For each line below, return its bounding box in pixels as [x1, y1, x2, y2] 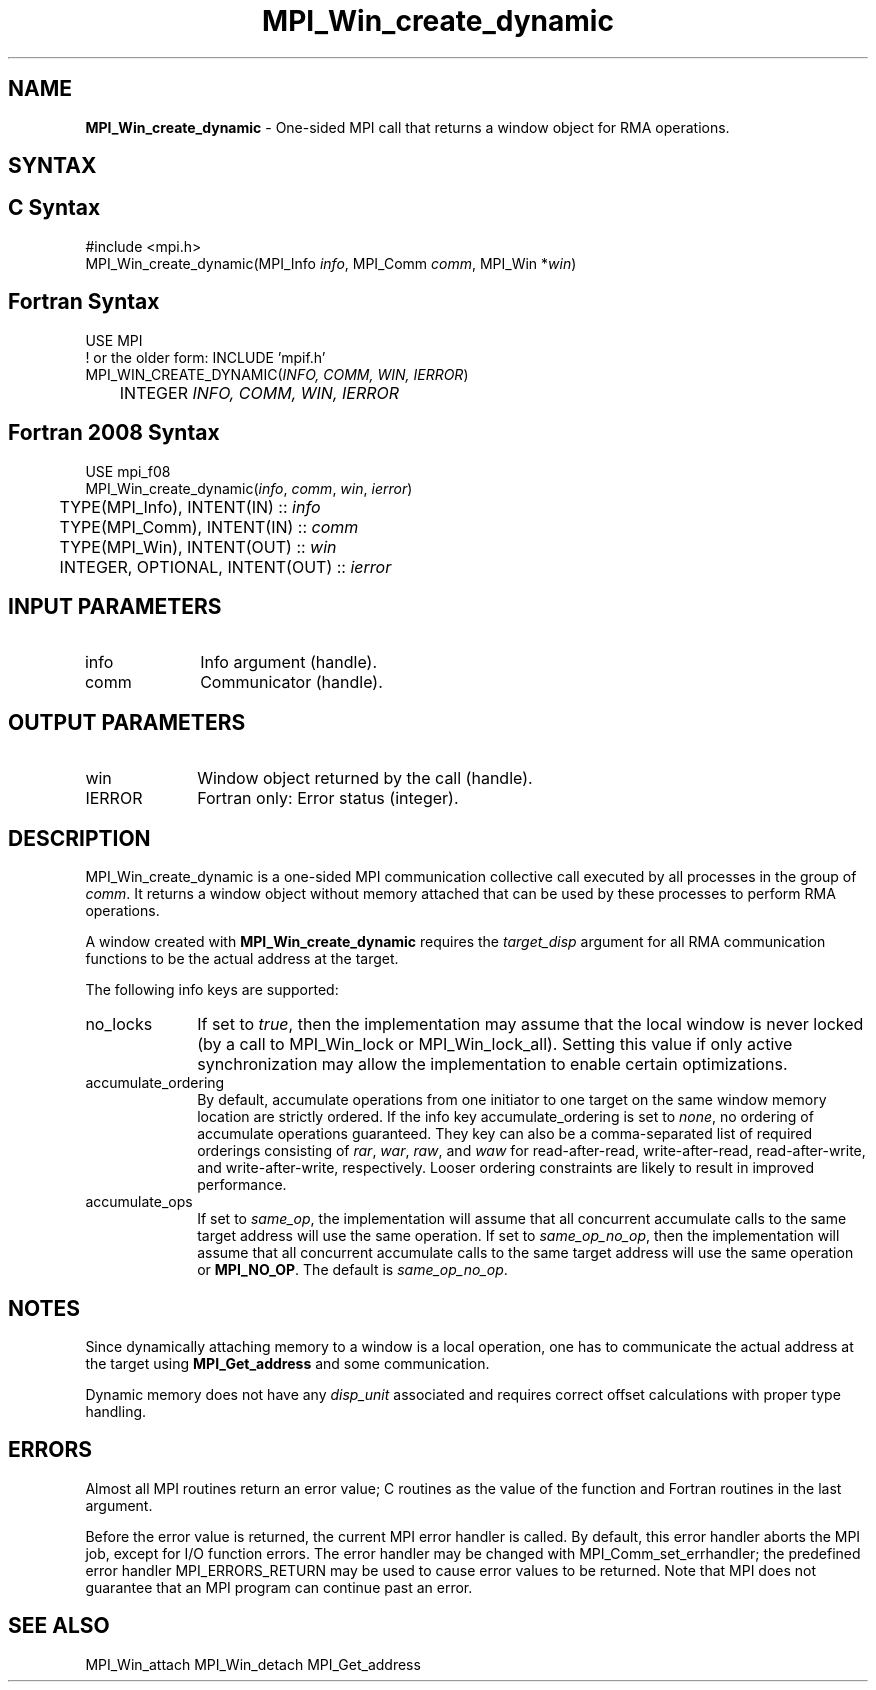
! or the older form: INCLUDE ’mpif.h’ [85, 348, 326, 366]
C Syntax [8, 195, 101, 221]
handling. [85, 1402, 147, 1420]
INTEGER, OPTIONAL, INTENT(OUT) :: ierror [59, 556, 392, 577]
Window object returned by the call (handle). [197, 768, 533, 789]
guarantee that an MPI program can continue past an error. [85, 1578, 473, 1596]
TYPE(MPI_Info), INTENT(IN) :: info [59, 496, 321, 517]
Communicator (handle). [200, 672, 383, 693]
